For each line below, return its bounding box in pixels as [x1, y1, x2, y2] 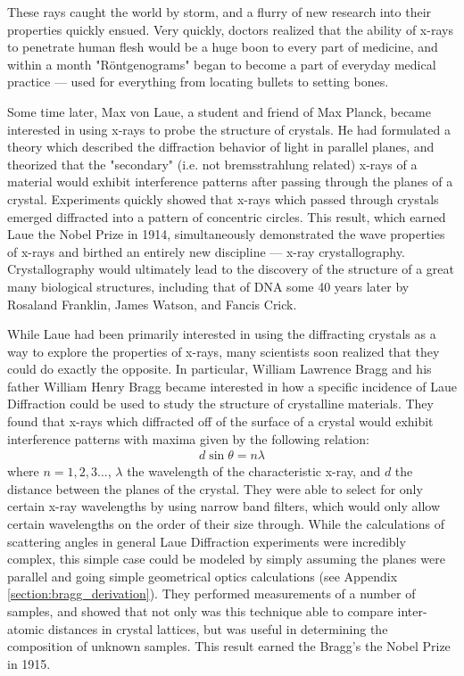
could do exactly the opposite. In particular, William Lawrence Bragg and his [7, 359, 432, 378]
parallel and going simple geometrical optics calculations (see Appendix [7, 566, 398, 585]
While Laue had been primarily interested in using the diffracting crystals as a [7, 325, 436, 343]
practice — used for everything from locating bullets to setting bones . [7, 72, 389, 91]
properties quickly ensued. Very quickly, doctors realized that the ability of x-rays [7, 20, 453, 38]
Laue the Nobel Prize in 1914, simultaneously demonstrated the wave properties [7, 225, 445, 243]
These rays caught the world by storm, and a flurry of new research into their [7, 3, 432, 21]
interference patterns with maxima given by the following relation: [7, 429, 369, 448]
